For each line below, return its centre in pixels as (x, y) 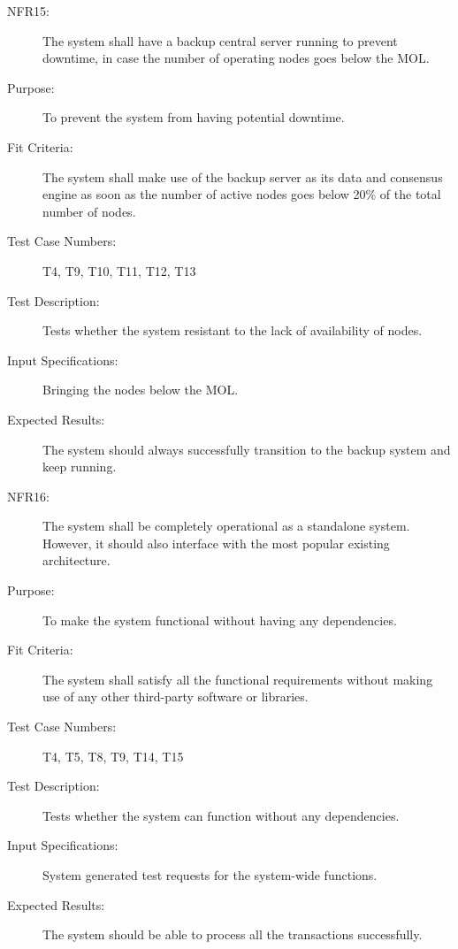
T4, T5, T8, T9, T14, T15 (113, 756)
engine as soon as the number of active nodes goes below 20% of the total (242, 194)
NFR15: (28, 11)
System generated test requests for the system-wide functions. (210, 875)
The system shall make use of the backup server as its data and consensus (243, 176)
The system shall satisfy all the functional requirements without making (238, 679)
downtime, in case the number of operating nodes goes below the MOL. (236, 58)
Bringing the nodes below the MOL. (141, 390)
